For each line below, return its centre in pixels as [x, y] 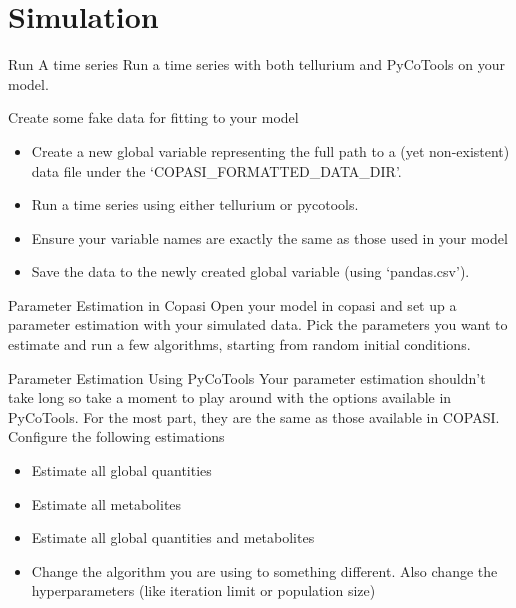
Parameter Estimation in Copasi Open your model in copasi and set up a [232, 304]
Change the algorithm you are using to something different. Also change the [264, 570]
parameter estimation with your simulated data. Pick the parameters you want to [258, 324]
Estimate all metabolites [106, 503]
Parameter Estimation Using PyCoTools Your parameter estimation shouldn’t [247, 377]
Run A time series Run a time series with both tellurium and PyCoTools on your [256, 64]
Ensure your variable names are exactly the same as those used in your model [269, 237]
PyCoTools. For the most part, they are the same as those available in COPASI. [254, 416]
